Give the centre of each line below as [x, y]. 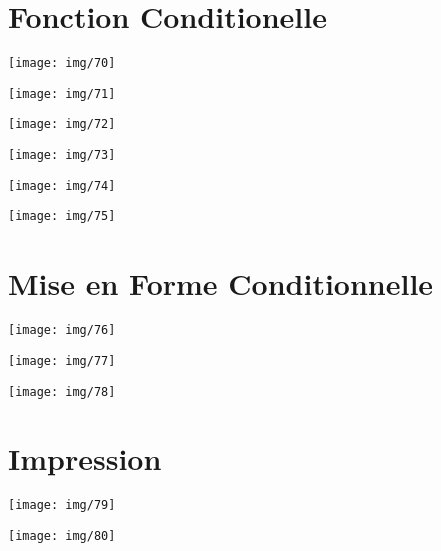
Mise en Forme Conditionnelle [221, 283]
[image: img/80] [62, 535]
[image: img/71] [62, 93]
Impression [85, 458]
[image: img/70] [62, 63]
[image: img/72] [62, 124]
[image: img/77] [62, 360]
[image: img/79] [62, 505]
